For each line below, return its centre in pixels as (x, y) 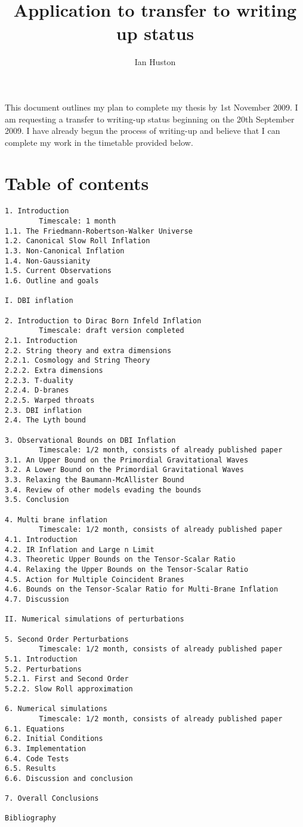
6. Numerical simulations (56, 709)
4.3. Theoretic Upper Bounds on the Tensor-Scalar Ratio (120, 560)
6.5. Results (30, 769)
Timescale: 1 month (78, 221)
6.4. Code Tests (37, 759)
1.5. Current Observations (58, 271)
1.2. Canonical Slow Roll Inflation (78, 241)
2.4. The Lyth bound (46, 420)
